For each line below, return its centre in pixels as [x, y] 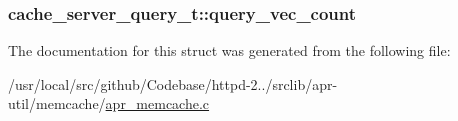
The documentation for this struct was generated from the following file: [229, 50]
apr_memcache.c [157, 103]
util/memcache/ [57, 103]
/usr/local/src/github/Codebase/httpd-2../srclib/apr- [173, 83]
